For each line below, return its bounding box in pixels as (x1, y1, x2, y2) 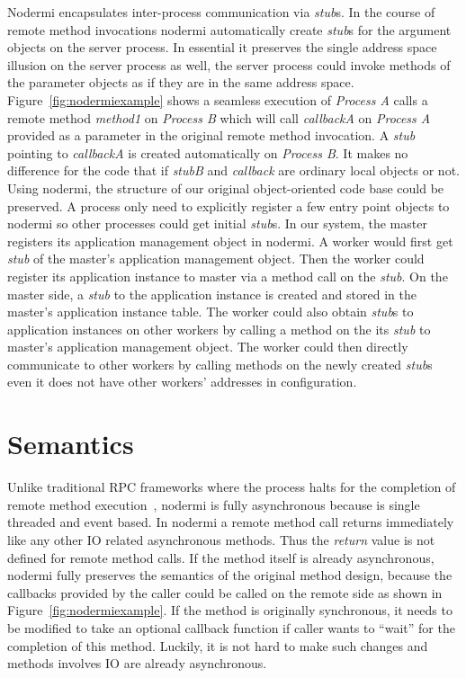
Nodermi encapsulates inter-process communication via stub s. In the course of (7, 3, 435, 21)
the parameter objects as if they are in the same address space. (7, 73, 354, 92)
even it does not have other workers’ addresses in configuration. (7, 372, 357, 391)
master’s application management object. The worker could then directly (7, 337, 408, 356)
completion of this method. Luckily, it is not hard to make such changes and (7, 636, 428, 655)
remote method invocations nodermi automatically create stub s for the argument (7, 20, 452, 39)
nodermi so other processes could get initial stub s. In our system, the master (7, 214, 427, 233)
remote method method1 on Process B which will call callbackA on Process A (7, 108, 431, 127)
